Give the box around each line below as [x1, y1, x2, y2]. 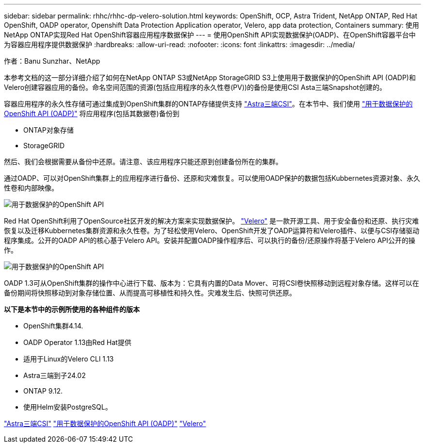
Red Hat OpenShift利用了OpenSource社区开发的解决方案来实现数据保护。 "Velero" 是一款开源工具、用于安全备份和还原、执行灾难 [4, 217, 419, 225]
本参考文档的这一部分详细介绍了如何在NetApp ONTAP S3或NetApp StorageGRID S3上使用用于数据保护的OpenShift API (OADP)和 [4, 73, 416, 82]
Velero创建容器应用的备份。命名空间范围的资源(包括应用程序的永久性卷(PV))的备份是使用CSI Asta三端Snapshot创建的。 [4, 83, 386, 91]
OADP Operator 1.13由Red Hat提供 [23, 338, 131, 346]
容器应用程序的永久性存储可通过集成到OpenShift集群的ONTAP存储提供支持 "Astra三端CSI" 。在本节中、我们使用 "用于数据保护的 [4, 100, 413, 108]
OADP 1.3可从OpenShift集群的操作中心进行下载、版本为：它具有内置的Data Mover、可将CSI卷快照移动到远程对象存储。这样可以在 [4, 279, 419, 287]
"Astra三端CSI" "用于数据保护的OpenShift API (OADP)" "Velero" [4, 419, 206, 428]
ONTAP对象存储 [23, 126, 74, 134]
